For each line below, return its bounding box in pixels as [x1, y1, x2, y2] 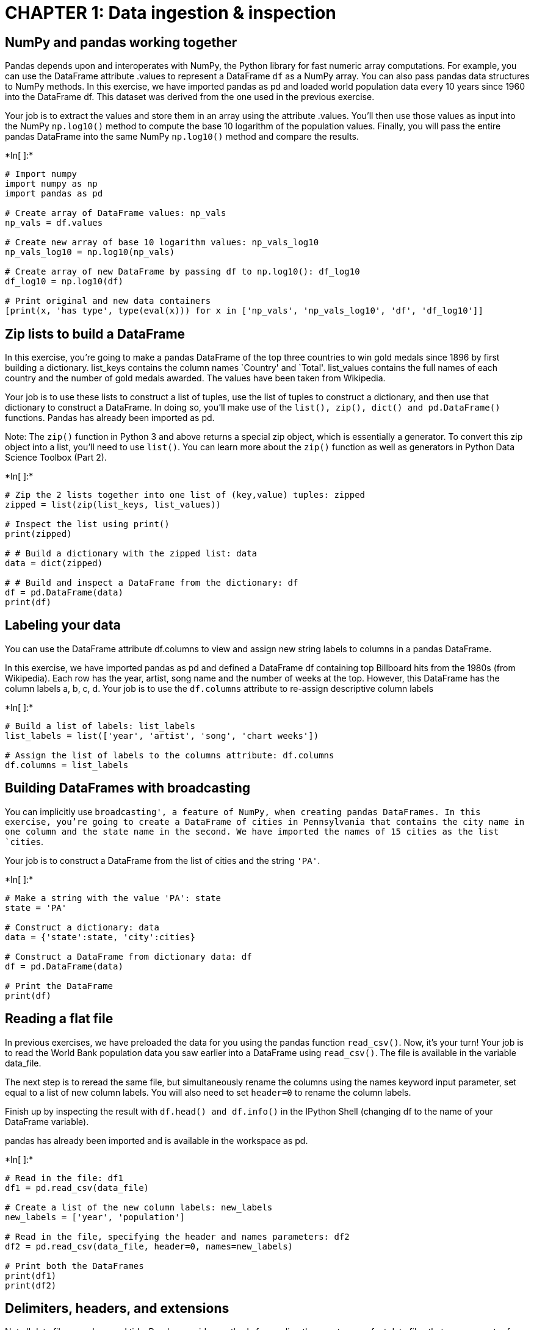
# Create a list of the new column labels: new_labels [5, 1202, 273, 1212]
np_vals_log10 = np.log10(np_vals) [5, 247, 175, 257]
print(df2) [5, 1280, 57, 1290]
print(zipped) [5, 529, 72, 539]
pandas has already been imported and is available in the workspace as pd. [5, 1135, 308, 1146]
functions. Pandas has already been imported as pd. [5, 412, 215, 423]
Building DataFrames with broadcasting [5, 780, 251, 796]
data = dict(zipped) [5, 558, 103, 569]
